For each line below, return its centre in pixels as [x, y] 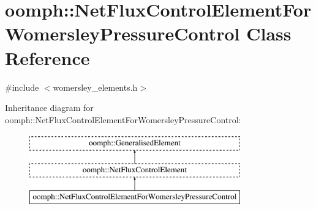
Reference [47, 57]
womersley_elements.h [95, 87]
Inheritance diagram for [49, 108]
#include [22, 87]
